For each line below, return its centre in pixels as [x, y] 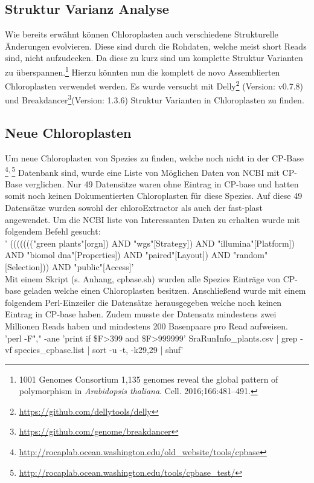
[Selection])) [27, 266]
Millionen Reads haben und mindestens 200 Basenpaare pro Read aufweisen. [146, 326]
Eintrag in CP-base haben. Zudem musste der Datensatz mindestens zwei [141, 314]
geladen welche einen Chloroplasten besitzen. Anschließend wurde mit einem [165, 290]
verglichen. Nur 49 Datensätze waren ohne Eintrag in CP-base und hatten [162, 183]
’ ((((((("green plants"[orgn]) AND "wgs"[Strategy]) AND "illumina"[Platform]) [150, 243]
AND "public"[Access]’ [93, 266]
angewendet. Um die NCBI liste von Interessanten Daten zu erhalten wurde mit [152, 219]
